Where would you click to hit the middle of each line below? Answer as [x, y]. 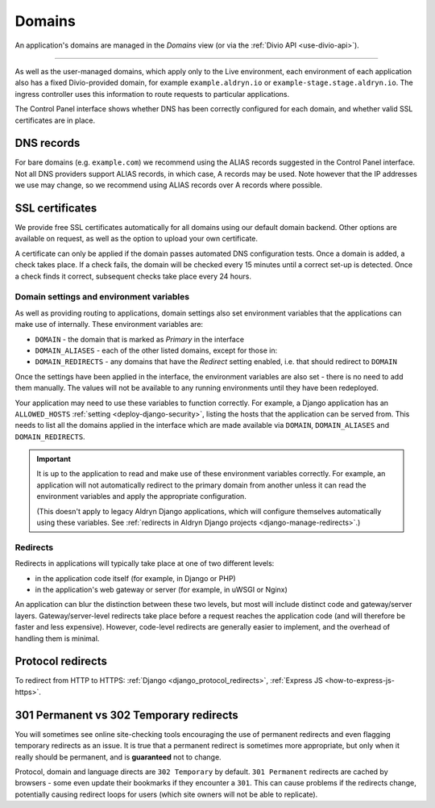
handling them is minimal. [57, 638]
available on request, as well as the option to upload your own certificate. [136, 239]
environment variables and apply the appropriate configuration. [142, 496]
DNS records [48, 143]
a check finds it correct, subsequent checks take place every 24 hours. [133, 276]
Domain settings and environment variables [102, 297]
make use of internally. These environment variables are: [109, 324]
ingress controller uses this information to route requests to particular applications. [152, 94]
